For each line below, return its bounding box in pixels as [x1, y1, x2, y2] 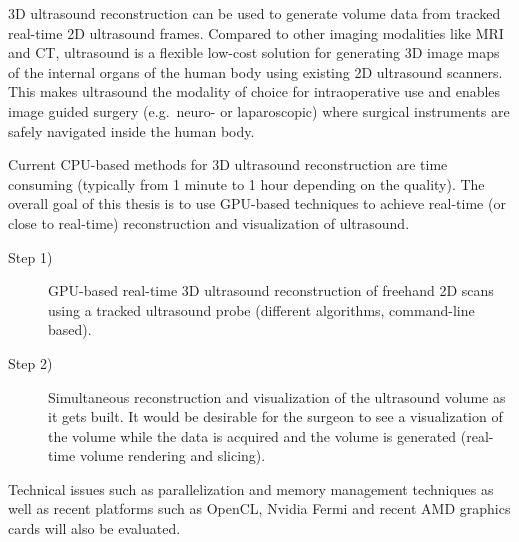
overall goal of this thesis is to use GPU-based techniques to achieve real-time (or [8, 193, 506, 214]
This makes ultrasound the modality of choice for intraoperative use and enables [8, 81, 501, 102]
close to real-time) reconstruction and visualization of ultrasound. [8, 212, 410, 233]
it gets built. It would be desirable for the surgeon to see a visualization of [48, 406, 503, 427]
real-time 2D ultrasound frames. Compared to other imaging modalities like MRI [8, 22, 504, 43]
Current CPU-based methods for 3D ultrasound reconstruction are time [8, 154, 448, 175]
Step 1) [8, 246, 53, 267]
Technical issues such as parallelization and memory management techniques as [8, 478, 494, 499]
